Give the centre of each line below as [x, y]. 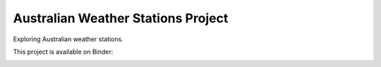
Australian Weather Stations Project [121, 18]
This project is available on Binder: [63, 52]
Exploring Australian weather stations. [68, 39]
